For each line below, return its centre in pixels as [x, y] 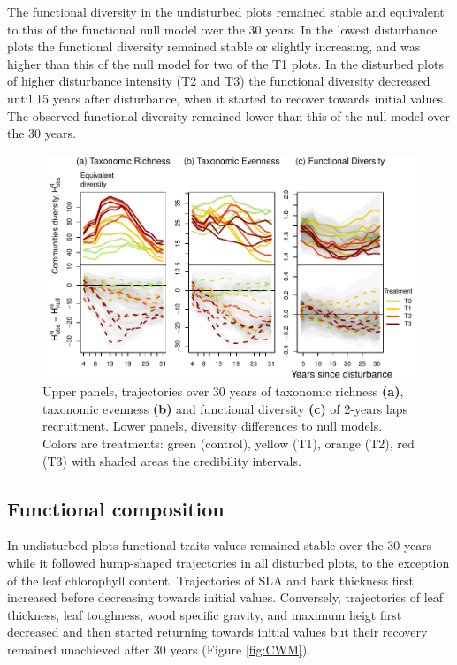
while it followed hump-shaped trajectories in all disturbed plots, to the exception [228, 563]
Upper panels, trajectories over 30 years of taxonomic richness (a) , [223, 391]
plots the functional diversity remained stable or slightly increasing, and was [214, 46]
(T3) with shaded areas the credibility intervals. [172, 460]
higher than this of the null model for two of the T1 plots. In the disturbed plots [225, 63]
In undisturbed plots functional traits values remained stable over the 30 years [220, 545]
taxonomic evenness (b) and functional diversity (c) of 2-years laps [225, 408]
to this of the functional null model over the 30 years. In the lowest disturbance [222, 29]
